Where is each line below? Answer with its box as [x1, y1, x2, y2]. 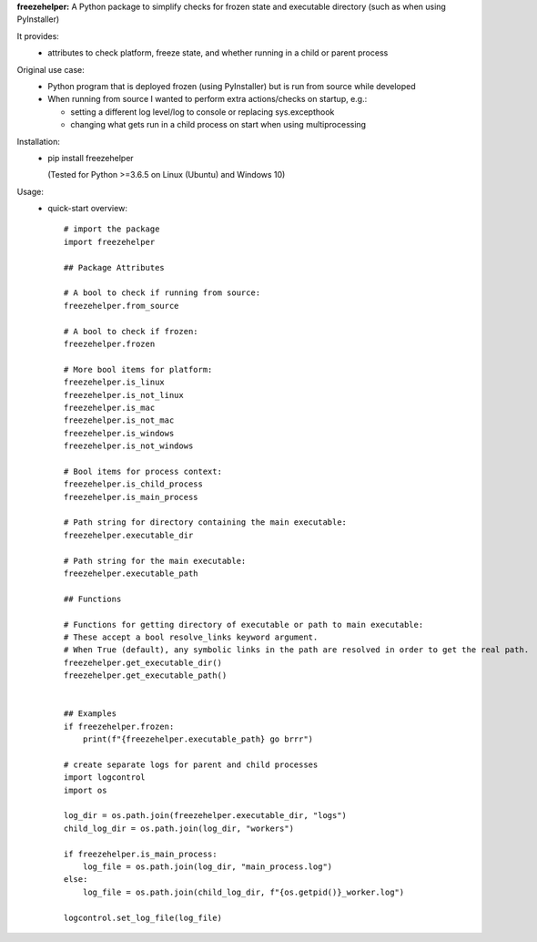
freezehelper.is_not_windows [64, 441, 194, 451]
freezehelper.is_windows [64, 428, 175, 438]
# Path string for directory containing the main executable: [64, 517, 348, 527]
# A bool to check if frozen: [64, 326, 199, 336]
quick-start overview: [47, 203, 127, 214]
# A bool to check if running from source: [64, 288, 261, 298]
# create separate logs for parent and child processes [64, 759, 319, 770]
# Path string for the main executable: [64, 556, 247, 566]
